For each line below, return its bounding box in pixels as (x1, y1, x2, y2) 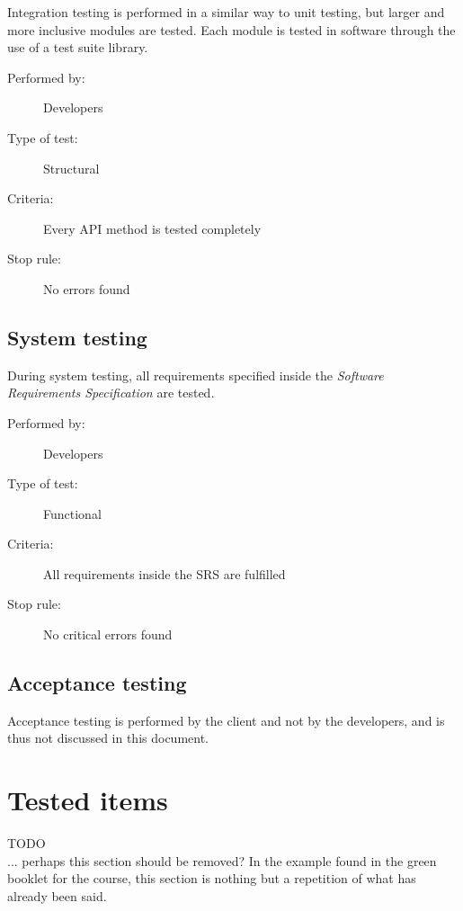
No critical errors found (43, 625, 173, 644)
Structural (43, 158, 100, 177)
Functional (43, 504, 102, 522)
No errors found (43, 279, 130, 298)
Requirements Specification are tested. (7, 383, 215, 402)
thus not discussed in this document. (7, 728, 209, 747)
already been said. (7, 886, 107, 905)
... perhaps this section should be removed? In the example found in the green (7, 851, 437, 870)
